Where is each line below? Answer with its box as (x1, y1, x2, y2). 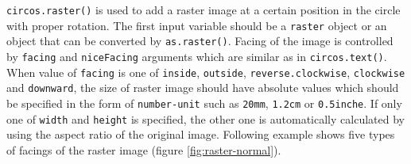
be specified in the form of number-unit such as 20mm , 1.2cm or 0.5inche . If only (6, 94, 402, 111)
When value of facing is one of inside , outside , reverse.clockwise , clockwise (6, 63, 405, 80)
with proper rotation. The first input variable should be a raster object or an (6, 17, 387, 33)
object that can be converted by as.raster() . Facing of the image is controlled (6, 32, 394, 49)
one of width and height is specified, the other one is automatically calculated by (6, 110, 405, 127)
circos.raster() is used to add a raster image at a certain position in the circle (6, 2, 401, 17)
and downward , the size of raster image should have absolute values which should (6, 79, 399, 96)
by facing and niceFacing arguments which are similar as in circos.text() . (6, 48, 387, 64)
